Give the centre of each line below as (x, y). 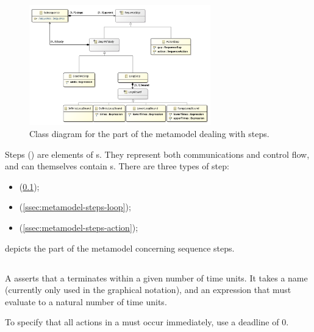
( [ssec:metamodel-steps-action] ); (79, 227)
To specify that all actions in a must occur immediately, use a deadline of (142, 322)
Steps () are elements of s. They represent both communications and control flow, (157, 154)
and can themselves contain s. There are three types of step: (117, 166)
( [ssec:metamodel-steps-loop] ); (75, 207)
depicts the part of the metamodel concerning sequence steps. (120, 248)
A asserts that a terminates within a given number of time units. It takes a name (156, 277)
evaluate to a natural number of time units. (86, 301)
